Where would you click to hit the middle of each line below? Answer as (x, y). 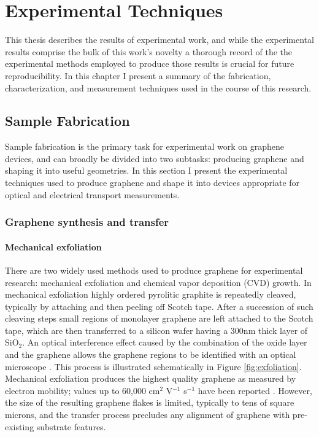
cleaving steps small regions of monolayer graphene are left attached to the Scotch (159, 318)
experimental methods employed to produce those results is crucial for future (150, 64)
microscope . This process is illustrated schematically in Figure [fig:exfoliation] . (153, 366)
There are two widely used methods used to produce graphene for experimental (154, 270)
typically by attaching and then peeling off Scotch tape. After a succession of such (159, 306)
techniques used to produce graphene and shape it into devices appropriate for (152, 183)
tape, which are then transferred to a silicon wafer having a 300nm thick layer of (156, 330)
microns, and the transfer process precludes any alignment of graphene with (148, 415)
